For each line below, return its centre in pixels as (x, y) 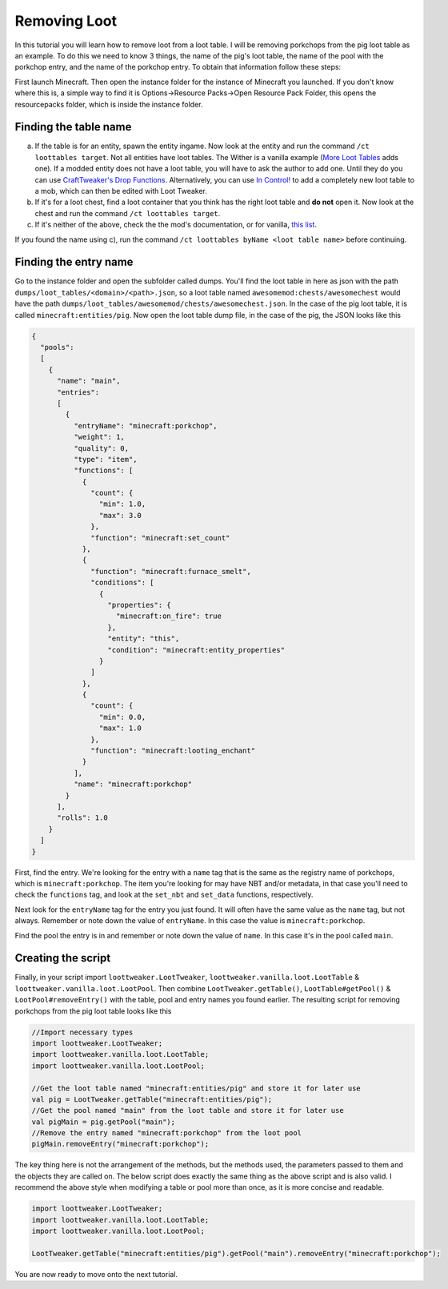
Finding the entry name (74, 262)
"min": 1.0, (122, 504)
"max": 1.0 (120, 728)
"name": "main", (89, 381)
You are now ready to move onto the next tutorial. (96, 1274)
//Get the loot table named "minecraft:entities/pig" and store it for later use (196, 1088)
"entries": (78, 392)
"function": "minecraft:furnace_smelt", (171, 571)
